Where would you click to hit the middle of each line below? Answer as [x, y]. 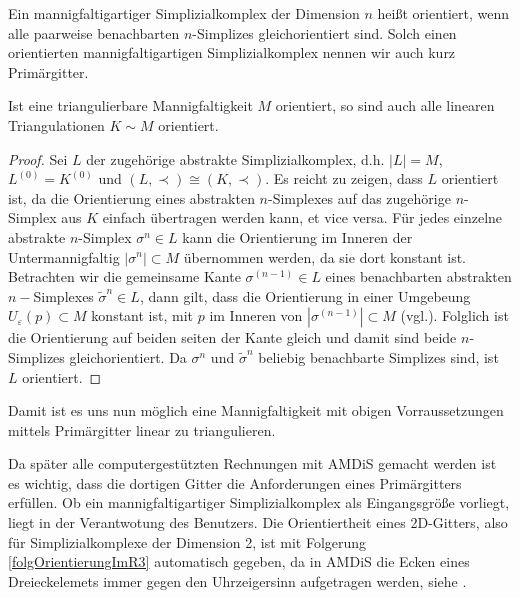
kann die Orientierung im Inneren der [297, 236]
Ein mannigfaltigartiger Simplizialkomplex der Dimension [184, 13]
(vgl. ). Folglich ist [454, 315]
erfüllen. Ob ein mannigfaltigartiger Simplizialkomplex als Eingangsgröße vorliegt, [259, 502]
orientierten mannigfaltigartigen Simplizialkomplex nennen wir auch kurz [232, 52]
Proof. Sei [38, 158]
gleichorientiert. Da [128, 356]
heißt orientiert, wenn [443, 13]
